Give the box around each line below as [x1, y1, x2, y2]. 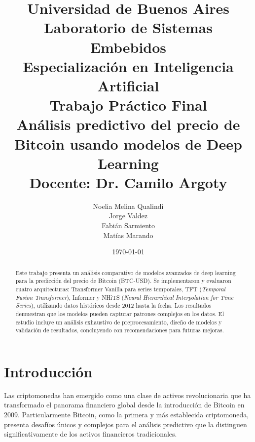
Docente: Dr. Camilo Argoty [29, 172, 227, 192]
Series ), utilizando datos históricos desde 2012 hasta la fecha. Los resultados [15, 301, 212, 310]
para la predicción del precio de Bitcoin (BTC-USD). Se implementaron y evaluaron [15, 277, 231, 285]
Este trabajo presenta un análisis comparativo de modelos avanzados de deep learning [15, 268, 236, 277]
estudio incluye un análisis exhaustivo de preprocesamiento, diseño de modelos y [15, 318, 222, 326]
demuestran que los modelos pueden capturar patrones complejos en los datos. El [15, 309, 224, 318]
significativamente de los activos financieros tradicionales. [4, 429, 177, 439]
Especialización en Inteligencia [23, 56, 234, 76]
